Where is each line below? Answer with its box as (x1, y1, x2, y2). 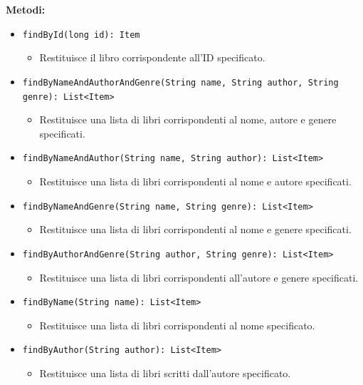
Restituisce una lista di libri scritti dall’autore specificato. (39, 366, 291, 380)
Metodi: (6, 2, 46, 16)
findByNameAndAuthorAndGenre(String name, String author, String (22, 77, 339, 88)
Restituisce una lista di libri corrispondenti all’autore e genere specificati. (39, 269, 359, 284)
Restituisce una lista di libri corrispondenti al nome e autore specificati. (39, 174, 352, 188)
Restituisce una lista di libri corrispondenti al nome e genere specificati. (39, 222, 352, 237)
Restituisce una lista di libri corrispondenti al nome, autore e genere (39, 112, 337, 127)
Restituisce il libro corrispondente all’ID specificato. (39, 50, 265, 65)
